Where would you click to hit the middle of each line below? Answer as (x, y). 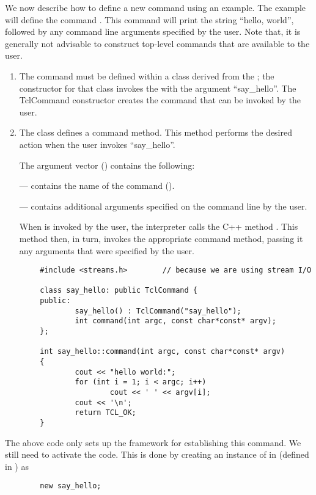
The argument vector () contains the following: (107, 165)
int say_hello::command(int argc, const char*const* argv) (163, 352)
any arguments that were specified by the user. (107, 250)
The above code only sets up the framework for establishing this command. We (153, 442)
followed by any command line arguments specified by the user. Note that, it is (153, 31)
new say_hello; (71, 486)
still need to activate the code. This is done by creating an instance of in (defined (157, 454)
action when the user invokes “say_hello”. (97, 144)
